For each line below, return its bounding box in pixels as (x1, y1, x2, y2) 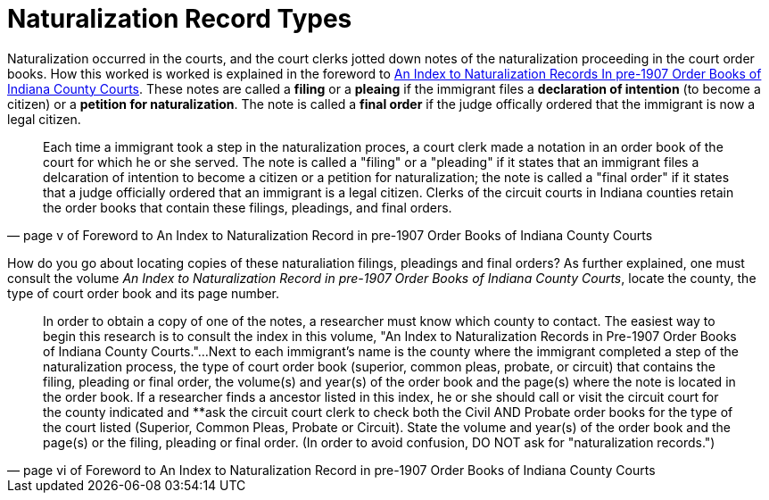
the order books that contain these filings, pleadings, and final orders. (43, 199, 452, 215)
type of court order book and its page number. (7, 285, 279, 301)
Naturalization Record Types (7, 4, 352, 34)
